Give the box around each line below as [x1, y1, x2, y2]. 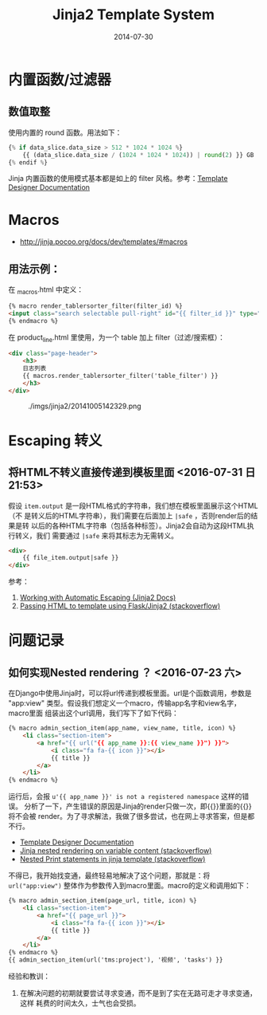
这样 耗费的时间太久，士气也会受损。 [19, 998, 141, 1008]
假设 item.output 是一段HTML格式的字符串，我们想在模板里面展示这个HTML [8, 501, 258, 510]
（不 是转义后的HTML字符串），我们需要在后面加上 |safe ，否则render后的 [8, 510, 252, 520]
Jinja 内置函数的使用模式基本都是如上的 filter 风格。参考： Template [8, 174, 228, 183]
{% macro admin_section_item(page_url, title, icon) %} [8, 897, 197, 905]
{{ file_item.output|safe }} [22, 554, 119, 562]
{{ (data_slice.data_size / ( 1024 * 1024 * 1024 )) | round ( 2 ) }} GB [22, 151, 254, 159]
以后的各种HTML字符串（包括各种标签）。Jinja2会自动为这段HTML [30, 521, 248, 530]
